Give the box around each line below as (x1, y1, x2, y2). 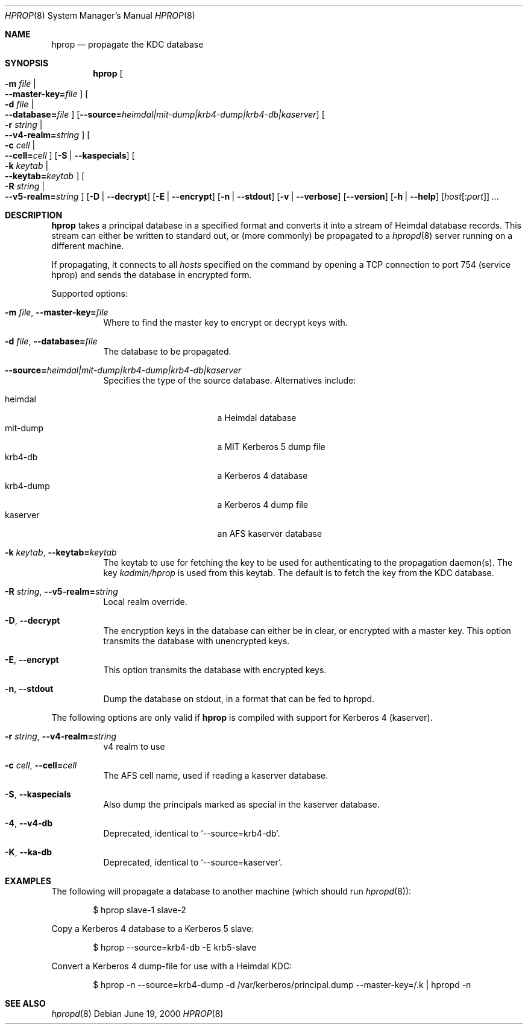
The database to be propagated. (103, 346, 231, 356)
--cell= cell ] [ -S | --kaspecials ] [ (5, 150, 135, 160)
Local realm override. (103, 597, 187, 607)
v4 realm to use (103, 741, 165, 752)
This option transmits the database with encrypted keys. (103, 665, 327, 675)
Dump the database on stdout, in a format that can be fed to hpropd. (103, 694, 375, 704)
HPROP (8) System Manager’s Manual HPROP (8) (5, 10, 195, 21)
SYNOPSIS (5, 58, 49, 68)
